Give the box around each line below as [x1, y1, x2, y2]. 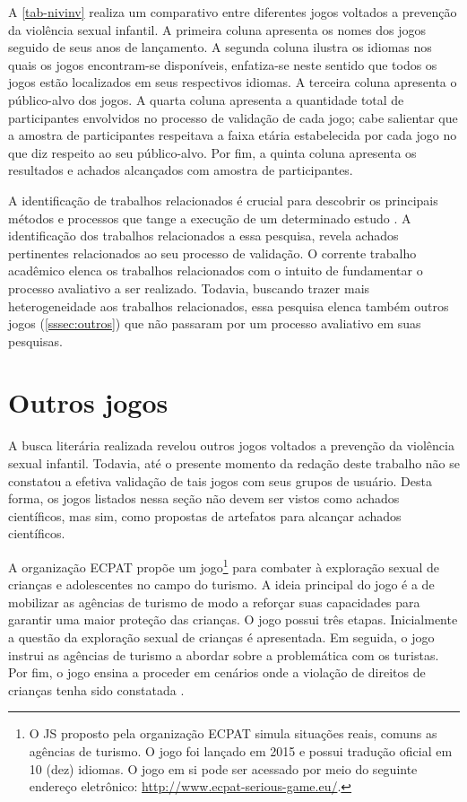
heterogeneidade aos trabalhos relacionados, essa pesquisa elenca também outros [8, 296, 449, 315]
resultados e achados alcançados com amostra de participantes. [8, 161, 353, 179]
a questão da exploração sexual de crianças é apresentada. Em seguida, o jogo [8, 628, 435, 646]
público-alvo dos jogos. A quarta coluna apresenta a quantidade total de [8, 90, 404, 109]
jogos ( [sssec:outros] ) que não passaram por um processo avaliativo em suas [8, 314, 421, 333]
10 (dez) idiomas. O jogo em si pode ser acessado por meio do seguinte [29, 759, 418, 778]
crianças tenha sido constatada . [8, 680, 185, 699]
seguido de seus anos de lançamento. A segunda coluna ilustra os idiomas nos [8, 38, 432, 57]
